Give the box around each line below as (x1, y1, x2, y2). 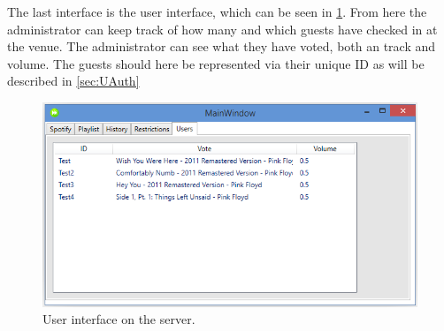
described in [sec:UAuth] (7, 71, 140, 90)
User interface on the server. (42, 310, 195, 328)
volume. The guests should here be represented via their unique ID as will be (7, 54, 425, 72)
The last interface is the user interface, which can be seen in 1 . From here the (7, 3, 427, 20)
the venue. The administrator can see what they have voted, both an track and (7, 37, 436, 56)
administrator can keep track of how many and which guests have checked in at (7, 19, 438, 38)
